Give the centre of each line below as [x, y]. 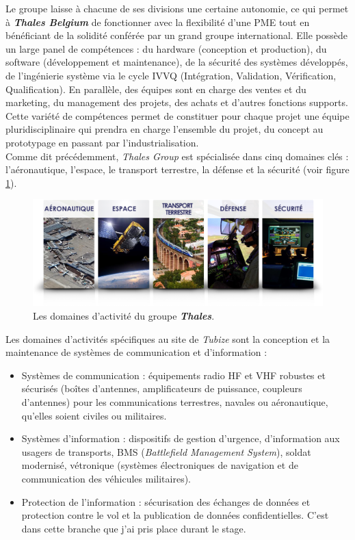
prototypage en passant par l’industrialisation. [102, 142]
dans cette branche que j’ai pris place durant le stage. [134, 528]
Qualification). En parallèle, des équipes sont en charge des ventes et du [156, 89]
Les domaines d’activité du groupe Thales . [124, 316]
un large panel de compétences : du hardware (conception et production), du [166, 48]
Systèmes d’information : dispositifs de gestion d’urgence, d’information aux [181, 438]
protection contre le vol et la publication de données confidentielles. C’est [175, 515]
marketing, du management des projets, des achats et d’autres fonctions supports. [177, 102]
